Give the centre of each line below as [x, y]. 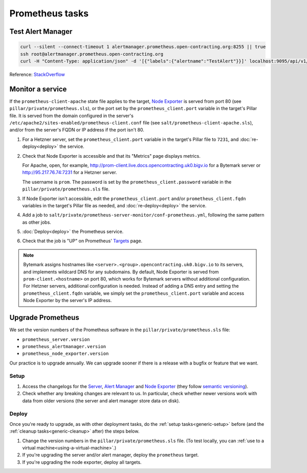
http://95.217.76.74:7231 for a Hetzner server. [70, 173]
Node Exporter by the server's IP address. [68, 300]
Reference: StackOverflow [37, 74]
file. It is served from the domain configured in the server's [72, 116]
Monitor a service [38, 89]
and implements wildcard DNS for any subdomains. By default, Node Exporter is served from [121, 272]
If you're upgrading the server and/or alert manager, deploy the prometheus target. [111, 455]
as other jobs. [37, 222]
